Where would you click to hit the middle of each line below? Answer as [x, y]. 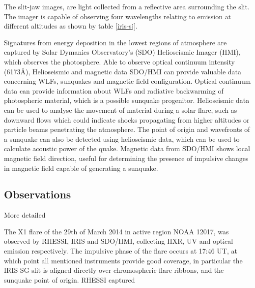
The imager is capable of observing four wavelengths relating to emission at [118, 16]
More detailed [25, 215]
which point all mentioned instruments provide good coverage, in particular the [123, 260]
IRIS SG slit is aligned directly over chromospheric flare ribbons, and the [114, 270]
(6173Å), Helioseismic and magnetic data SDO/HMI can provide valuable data [123, 71]
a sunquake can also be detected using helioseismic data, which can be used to [122, 139]
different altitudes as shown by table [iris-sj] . [71, 26]
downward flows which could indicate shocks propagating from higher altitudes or [127, 119]
